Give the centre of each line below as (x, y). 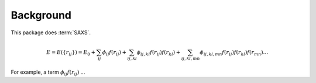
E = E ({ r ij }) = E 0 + (71, 53)
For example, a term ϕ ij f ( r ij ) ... (48, 73)
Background (41, 15)
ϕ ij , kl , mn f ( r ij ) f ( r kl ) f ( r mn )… (234, 53)
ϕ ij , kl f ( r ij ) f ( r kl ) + (159, 53)
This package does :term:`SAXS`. (51, 33)
